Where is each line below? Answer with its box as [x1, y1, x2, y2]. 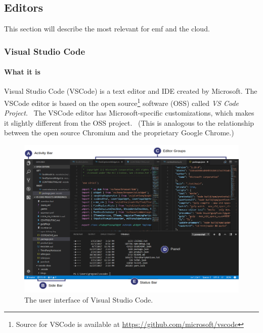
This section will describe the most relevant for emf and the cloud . [4, 23, 210, 34]
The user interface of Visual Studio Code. [24, 294, 153, 305]
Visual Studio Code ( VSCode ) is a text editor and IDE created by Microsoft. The [4, 86, 257, 96]
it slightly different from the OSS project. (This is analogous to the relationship [4, 117, 254, 128]
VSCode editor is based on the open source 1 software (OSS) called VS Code [4, 96, 239, 108]
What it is [4, 66, 40, 77]
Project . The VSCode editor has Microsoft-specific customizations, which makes [4, 107, 254, 118]
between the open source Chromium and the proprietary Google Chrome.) [4, 127, 234, 138]
